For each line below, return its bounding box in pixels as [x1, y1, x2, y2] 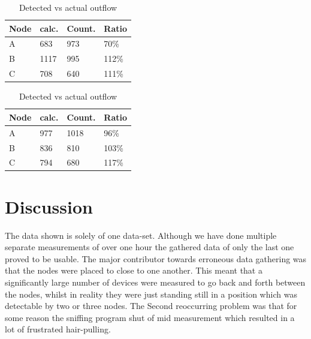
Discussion [5, 194, 93, 218]
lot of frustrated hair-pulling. [5, 323, 111, 335]
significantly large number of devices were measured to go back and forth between [5, 275, 306, 288]
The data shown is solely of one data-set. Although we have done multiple [5, 229, 277, 241]
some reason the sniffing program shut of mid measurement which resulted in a [5, 311, 295, 323]
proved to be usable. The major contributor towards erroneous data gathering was [5, 252, 307, 265]
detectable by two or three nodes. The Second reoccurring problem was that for [5, 299, 297, 312]
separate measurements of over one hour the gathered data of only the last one [5, 241, 294, 253]
